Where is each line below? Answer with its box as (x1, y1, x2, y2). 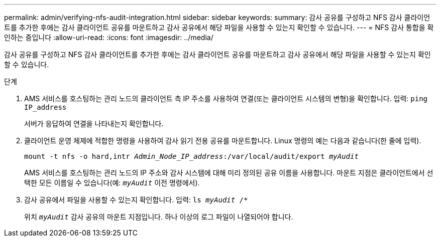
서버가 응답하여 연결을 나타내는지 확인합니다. (24, 119, 164, 128)
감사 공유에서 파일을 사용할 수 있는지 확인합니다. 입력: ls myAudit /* (24, 195, 248, 204)
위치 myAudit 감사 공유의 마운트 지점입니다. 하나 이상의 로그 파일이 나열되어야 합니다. (24, 212, 293, 221)
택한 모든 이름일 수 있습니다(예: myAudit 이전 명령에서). (24, 178, 200, 187)
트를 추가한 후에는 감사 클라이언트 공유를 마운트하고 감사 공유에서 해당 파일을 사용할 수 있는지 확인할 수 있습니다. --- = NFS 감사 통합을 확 (4, 23, 434, 32)
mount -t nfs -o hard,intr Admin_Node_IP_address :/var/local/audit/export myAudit (24, 152, 359, 160)
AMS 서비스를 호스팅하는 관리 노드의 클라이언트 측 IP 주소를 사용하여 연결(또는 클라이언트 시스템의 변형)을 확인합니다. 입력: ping (24, 94, 427, 103)
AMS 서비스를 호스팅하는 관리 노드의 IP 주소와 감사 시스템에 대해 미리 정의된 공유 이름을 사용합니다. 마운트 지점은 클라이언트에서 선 (24, 168, 433, 177)
